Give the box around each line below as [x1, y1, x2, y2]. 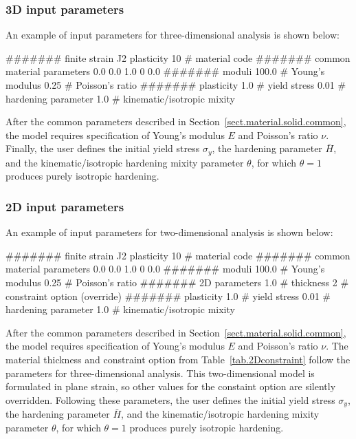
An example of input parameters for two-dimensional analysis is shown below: [5, 225, 333, 239]
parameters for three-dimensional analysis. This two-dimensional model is [5, 365, 315, 380]
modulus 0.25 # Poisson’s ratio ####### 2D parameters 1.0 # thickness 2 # [5, 275, 349, 290]
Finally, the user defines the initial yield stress [5, 141, 200, 156]
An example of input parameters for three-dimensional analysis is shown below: [5, 28, 340, 42]
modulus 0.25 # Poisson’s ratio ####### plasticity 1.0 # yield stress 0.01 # [5, 78, 346, 92]
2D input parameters [5, 197, 124, 215]
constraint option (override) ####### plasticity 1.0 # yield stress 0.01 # [5, 288, 331, 303]
